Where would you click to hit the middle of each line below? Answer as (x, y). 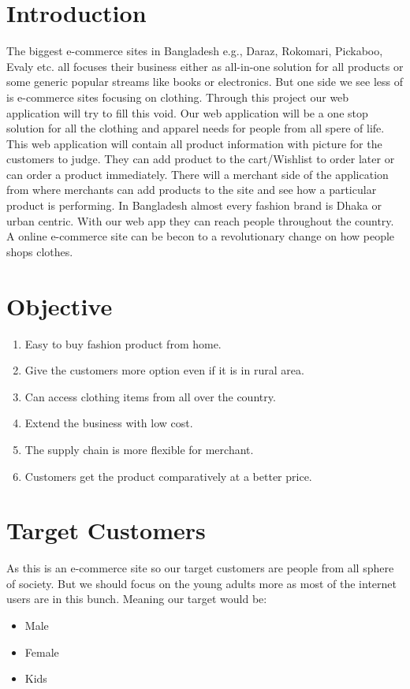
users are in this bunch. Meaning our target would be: (137, 599)
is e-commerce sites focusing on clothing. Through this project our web (178, 97)
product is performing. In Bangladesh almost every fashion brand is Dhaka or (194, 205)
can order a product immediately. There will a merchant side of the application (198, 174)
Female (42, 652)
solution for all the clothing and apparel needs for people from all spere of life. (196, 128)
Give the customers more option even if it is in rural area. (164, 370)
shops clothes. (40, 251)
